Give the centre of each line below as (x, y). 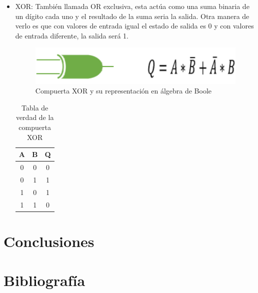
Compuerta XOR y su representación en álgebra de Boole (123, 91)
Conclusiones (49, 241)
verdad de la (35, 117)
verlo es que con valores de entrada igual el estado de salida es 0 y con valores (134, 26)
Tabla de (35, 107)
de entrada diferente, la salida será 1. (72, 35)
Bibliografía (44, 280)
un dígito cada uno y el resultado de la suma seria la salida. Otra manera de (132, 16)
